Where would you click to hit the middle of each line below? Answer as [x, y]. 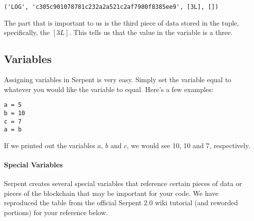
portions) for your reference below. [56, 212]
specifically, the [27, 32]
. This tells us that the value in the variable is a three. [151, 32]
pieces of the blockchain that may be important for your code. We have [111, 193]
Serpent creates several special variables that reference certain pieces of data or [123, 183]
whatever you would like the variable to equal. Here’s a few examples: [109, 89]
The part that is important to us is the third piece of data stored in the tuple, [122, 22]
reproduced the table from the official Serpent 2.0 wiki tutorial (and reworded [121, 203]
